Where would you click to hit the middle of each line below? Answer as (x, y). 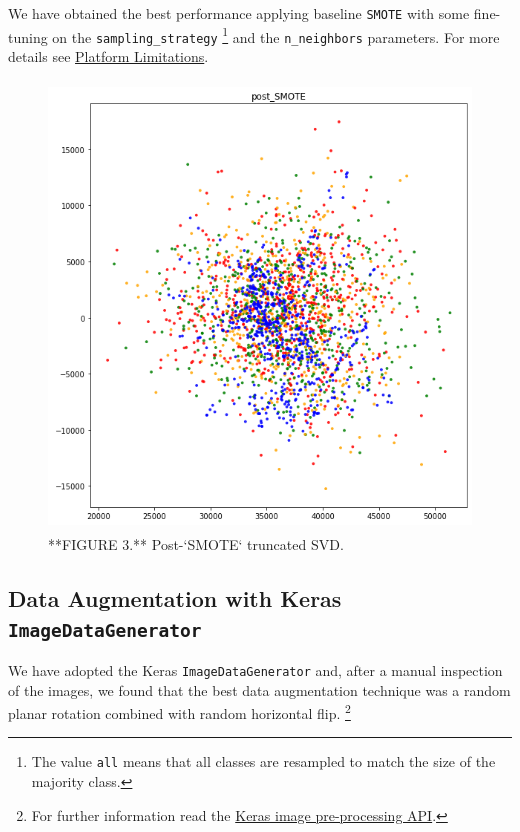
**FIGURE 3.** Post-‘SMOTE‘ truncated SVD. (196, 544)
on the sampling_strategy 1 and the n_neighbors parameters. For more (276, 35)
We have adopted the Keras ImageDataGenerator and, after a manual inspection (255, 669)
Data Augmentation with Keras (175, 598)
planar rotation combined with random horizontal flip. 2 (179, 711)
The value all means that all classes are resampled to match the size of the (263, 761)
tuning (28, 36)
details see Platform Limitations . (108, 55)
